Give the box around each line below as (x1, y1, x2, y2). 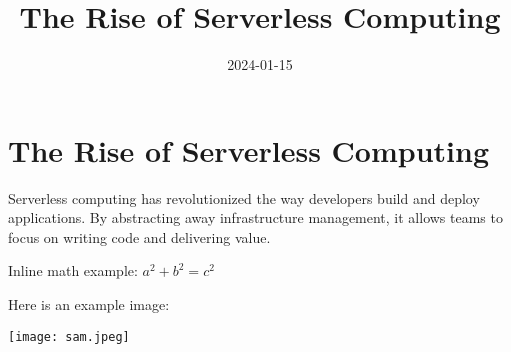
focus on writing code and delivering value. (8, 226, 271, 247)
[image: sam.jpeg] (8, 329, 130, 344)
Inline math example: (8, 260, 138, 281)
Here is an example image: (8, 294, 170, 315)
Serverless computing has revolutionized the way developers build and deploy (8, 187, 480, 208)
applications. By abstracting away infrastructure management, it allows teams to (8, 207, 503, 228)
